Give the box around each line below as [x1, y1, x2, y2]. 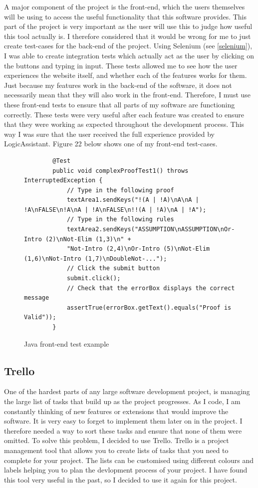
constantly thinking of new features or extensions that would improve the [4, 406, 229, 416]
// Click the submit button [66, 265, 160, 272]
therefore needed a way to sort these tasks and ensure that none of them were [4, 425, 242, 436]
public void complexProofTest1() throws [52, 167, 189, 174]
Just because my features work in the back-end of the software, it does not [4, 79, 232, 90]
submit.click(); [66, 275, 121, 282]
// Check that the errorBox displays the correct [66, 284, 235, 292]
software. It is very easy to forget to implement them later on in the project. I [4, 416, 243, 426]
